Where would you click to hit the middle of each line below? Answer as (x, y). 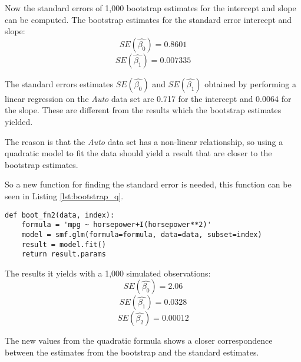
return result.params (64, 254)
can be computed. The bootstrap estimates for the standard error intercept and (148, 19)
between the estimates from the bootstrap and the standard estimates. (132, 352)
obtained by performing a (250, 83)
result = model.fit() (64, 244)
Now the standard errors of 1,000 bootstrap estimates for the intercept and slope (150, 8)
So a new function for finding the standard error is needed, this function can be (148, 184)
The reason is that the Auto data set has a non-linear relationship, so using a (144, 141)
